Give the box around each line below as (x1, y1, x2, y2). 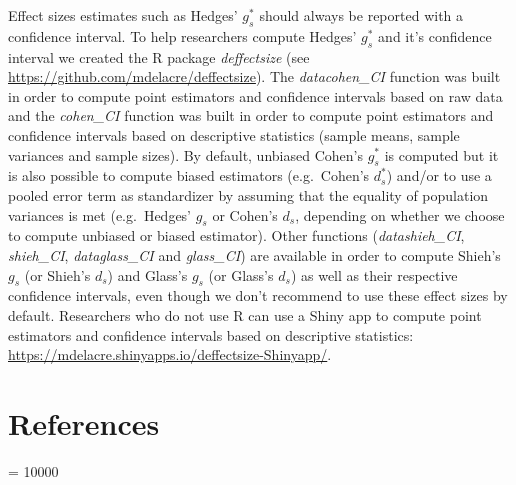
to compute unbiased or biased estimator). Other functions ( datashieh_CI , (8, 225, 465, 246)
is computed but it (384, 144, 499, 165)
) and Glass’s (107, 264, 188, 285)
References (8, 402, 160, 443)
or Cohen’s (212, 204, 278, 225)
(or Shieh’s (24, 264, 91, 285)
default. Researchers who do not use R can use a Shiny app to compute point (8, 304, 482, 325)
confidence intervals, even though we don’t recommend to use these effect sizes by (8, 285, 508, 306)
